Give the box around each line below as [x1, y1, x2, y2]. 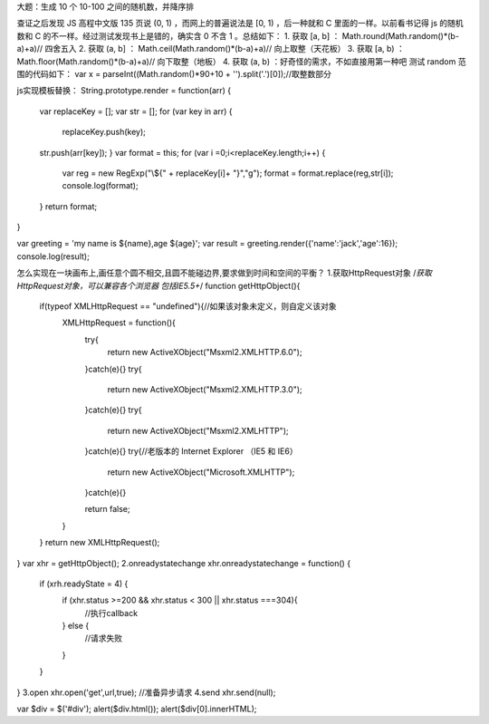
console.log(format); [62, 180, 139, 191]
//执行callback [84, 607, 139, 618]
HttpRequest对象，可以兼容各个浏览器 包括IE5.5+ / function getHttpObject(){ [16, 280, 301, 291]
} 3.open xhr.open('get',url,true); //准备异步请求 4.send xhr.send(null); [16, 687, 276, 698]
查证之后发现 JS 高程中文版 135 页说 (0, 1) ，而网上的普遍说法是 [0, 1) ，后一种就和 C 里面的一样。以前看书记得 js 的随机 [16, 18, 464, 29]
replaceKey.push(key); [62, 127, 147, 138]
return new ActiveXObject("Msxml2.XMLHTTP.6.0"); [107, 347, 302, 358]
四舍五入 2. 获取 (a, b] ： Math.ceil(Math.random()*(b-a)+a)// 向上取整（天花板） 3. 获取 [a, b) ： [44, 43, 405, 54]
